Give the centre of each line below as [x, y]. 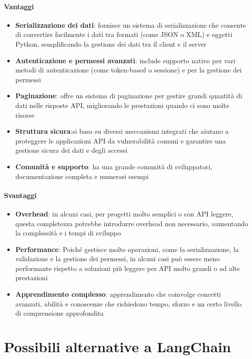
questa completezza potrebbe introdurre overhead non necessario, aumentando [132, 223]
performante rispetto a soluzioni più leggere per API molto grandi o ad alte [128, 268]
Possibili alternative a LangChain [118, 347]
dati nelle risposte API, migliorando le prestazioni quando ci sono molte [122, 105]
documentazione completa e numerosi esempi [82, 176]
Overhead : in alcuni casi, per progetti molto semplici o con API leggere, [124, 213]
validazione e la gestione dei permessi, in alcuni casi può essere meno [118, 259]
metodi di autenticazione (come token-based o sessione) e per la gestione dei [128, 70]
